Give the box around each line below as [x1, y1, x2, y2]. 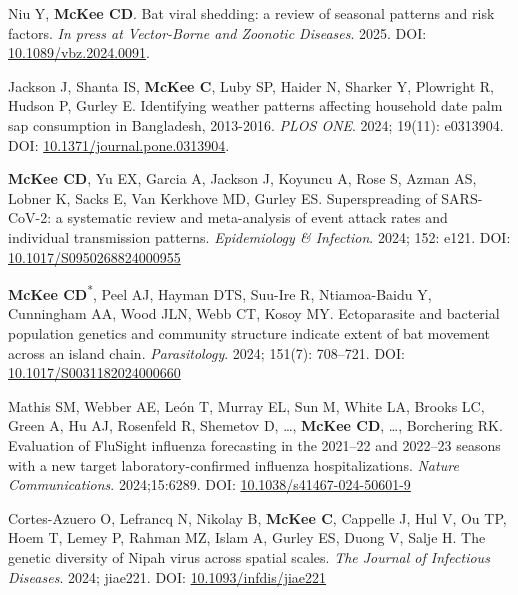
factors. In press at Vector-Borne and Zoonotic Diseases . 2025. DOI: [8, 22, 427, 43]
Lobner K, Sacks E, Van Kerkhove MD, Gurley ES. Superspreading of [8, 187, 437, 208]
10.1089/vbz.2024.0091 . [8, 42, 150, 63]
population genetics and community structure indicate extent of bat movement [8, 322, 491, 343]
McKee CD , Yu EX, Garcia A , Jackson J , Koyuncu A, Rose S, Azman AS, [8, 168, 477, 189]
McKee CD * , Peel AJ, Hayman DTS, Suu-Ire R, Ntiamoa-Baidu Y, [8, 281, 432, 304]
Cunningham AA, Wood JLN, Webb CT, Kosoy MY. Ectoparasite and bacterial [8, 303, 500, 324]
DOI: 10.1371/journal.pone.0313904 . [8, 134, 230, 155]
